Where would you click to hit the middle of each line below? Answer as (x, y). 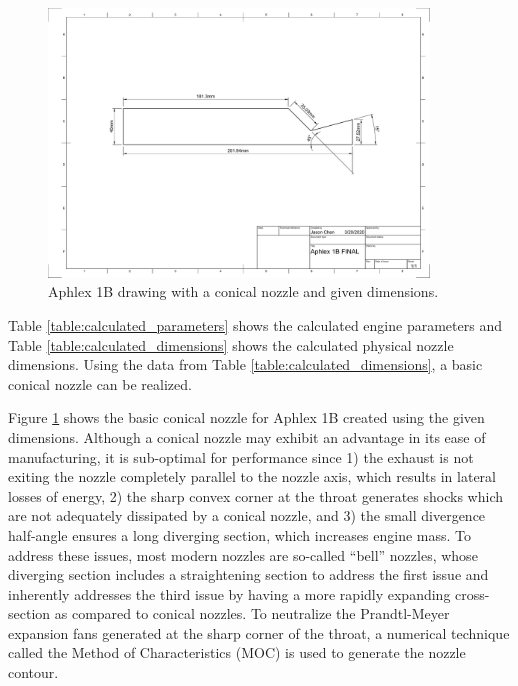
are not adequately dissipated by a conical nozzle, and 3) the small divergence (247, 515)
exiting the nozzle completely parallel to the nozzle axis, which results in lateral (252, 476)
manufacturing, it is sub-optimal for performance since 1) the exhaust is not (241, 456)
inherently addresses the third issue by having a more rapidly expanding (229, 593)
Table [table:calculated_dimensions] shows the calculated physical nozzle (231, 344)
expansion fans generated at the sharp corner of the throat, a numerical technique (259, 632)
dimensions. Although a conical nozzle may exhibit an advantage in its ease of (247, 436)
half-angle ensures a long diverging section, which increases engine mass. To (240, 534)
